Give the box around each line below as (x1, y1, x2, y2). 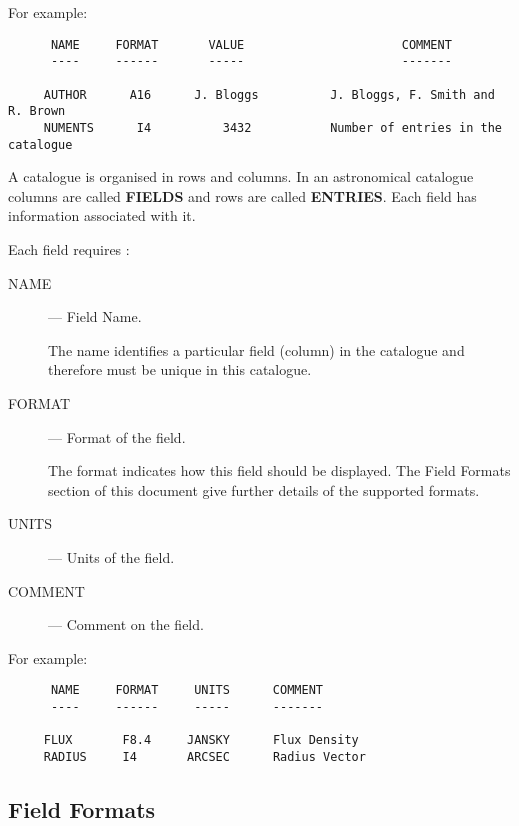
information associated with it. (8, 205, 196, 226)
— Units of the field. (48, 546, 175, 567)
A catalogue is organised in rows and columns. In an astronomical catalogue (8, 166, 474, 187)
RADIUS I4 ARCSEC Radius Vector (43, 749, 366, 764)
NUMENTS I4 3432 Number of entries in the (43, 120, 502, 135)
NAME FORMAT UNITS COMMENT (50, 683, 323, 698)
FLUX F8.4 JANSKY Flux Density (43, 733, 359, 748)
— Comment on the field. (48, 614, 204, 635)
